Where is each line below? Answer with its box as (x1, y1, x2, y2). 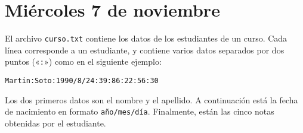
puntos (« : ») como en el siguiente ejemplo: (5, 55, 162, 68)
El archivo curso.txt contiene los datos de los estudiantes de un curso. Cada (5, 32, 287, 45)
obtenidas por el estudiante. (5, 116, 106, 129)
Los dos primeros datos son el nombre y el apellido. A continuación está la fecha (5, 93, 298, 106)
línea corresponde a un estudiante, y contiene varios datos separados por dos (5, 43, 285, 56)
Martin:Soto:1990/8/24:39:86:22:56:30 (5, 77, 159, 85)
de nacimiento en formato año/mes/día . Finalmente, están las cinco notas (5, 105, 274, 118)
